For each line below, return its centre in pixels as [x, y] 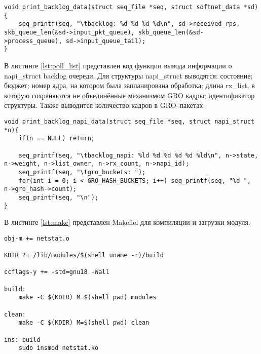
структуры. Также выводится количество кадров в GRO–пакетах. [105, 105]
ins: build [22, 340]
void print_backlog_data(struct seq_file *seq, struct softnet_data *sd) [131, 7]
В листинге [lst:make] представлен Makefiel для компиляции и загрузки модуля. [127, 222]
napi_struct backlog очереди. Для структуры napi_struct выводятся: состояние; [128, 75]
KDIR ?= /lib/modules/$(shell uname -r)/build [84, 255]
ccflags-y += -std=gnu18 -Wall [57, 272]
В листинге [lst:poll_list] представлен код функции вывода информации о [118, 65]
